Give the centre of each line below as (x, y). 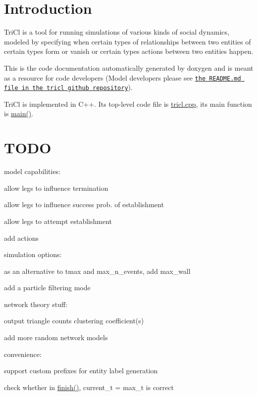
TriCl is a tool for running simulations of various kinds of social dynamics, (117, 32)
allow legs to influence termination (56, 188)
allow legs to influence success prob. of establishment (84, 204)
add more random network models (56, 337)
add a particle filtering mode (47, 287)
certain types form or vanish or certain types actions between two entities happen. (129, 51)
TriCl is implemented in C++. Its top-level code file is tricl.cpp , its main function (128, 104)
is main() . (19, 113)
